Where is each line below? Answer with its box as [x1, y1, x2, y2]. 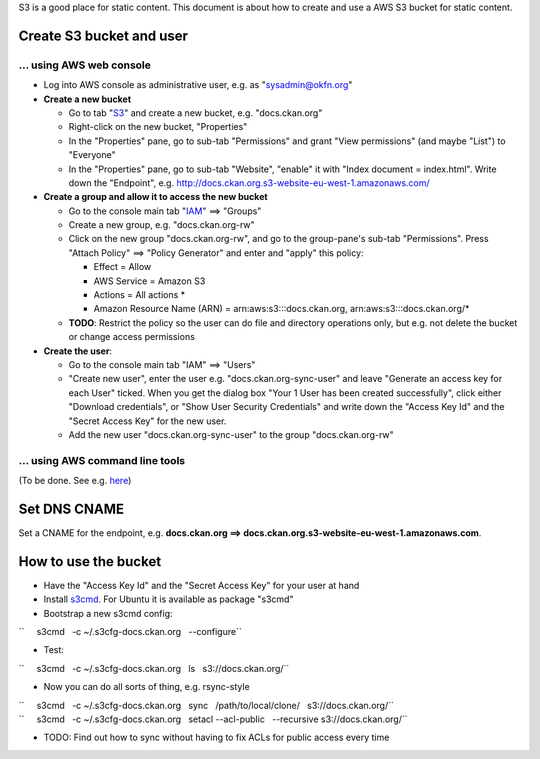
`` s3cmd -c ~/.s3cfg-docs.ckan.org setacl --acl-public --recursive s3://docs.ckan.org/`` [18, 713, 409, 725]
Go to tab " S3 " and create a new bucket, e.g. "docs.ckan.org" [68, 106, 323, 119]
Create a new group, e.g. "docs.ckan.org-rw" [68, 219, 255, 231]
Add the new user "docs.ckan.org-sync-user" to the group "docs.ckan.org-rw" [68, 428, 394, 440]
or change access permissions [68, 331, 195, 343]
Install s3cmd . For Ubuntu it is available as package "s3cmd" [43, 593, 294, 605]
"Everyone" [68, 149, 116, 161]
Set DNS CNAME [18, 500, 125, 517]
